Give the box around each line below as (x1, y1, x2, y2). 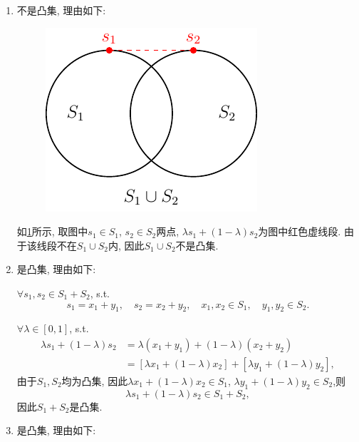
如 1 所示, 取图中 (16, 224, 88, 239)
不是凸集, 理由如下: (16, 3, 106, 17)
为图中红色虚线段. (258, 224, 341, 239)
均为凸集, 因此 (61, 374, 128, 389)
